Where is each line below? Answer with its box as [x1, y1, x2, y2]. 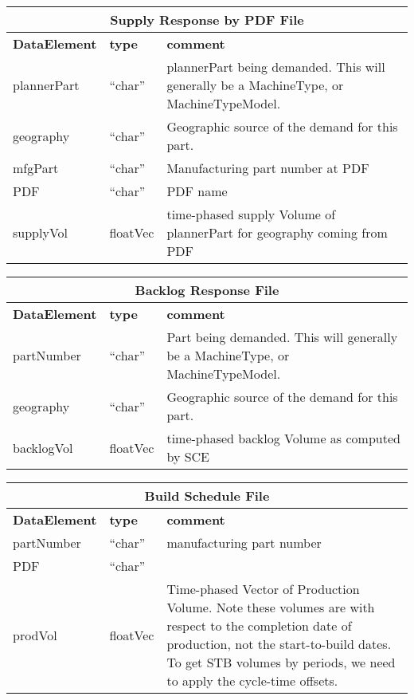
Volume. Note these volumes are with [166, 598, 375, 616]
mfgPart [13, 159, 59, 177]
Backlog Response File [135, 281, 279, 299]
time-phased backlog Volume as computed [166, 429, 400, 447]
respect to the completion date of [166, 616, 352, 635]
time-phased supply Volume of [166, 205, 336, 223]
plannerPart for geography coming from [166, 223, 388, 242]
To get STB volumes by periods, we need [166, 653, 396, 671]
